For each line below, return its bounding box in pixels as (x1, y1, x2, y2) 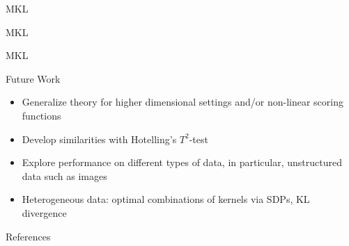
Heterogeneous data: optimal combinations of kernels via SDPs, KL (22, 192, 310, 206)
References (6, 229, 51, 243)
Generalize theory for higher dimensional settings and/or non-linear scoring (22, 95, 343, 109)
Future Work (6, 71, 61, 85)
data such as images (22, 168, 107, 183)
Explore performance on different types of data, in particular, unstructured (22, 155, 343, 170)
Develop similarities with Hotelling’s (22, 131, 177, 146)
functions (22, 108, 61, 122)
